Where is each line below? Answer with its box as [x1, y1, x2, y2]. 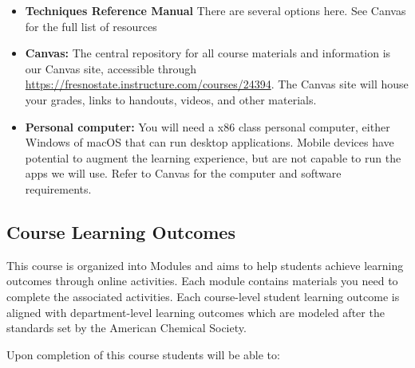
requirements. [25, 180, 92, 197]
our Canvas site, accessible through [25, 60, 197, 76]
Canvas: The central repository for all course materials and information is [25, 45, 391, 61]
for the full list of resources [25, 18, 157, 34]
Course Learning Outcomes [6, 219, 235, 244]
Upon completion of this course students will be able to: [6, 346, 280, 362]
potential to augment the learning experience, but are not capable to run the [25, 149, 401, 166]
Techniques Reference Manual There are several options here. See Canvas [25, 2, 406, 18]
